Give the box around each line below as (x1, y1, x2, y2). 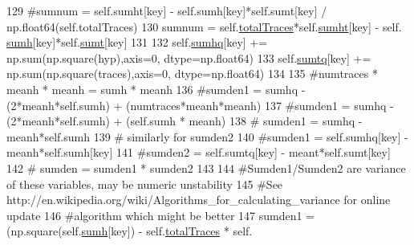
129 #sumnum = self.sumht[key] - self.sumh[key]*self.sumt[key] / (6, 2, 327, 18)
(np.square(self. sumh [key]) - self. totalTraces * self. (6, 223, 253, 239)
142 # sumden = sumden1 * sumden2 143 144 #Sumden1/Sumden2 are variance (6, 159, 406, 176)
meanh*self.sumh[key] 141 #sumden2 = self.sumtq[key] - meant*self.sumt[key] (6, 144, 391, 161)
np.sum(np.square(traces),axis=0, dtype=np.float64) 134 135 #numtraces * (6, 65, 378, 82)
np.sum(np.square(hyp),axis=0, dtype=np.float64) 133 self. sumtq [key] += (6, 49, 371, 66)
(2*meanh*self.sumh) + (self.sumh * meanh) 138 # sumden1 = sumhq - (6, 112, 363, 129)
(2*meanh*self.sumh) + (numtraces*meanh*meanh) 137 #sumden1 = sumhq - (6, 96, 394, 113)
